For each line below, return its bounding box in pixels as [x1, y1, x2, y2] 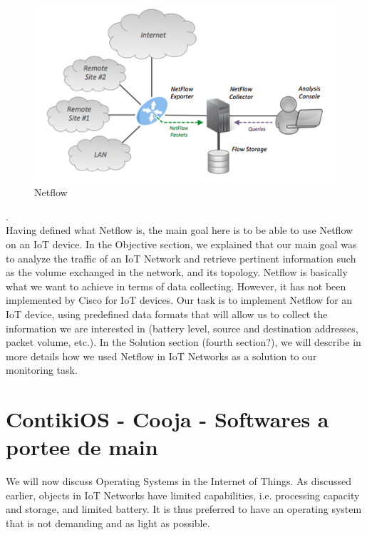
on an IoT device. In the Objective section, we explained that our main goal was [6, 236, 357, 251]
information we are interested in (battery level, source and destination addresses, [6, 320, 358, 335]
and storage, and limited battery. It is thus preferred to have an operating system [6, 501, 362, 516]
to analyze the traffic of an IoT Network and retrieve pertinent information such [6, 250, 356, 265]
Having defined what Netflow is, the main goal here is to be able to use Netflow [6, 223, 353, 238]
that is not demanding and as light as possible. [6, 516, 210, 531]
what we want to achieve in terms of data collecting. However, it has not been [6, 278, 346, 293]
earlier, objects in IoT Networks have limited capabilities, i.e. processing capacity [6, 487, 360, 502]
